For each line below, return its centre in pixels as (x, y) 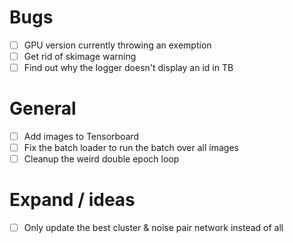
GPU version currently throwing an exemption (117, 45)
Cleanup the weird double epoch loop (101, 159)
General (43, 108)
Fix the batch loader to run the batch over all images (131, 148)
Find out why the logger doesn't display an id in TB (128, 68)
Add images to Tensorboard (81, 137)
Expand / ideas (72, 200)
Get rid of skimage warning (80, 56)
